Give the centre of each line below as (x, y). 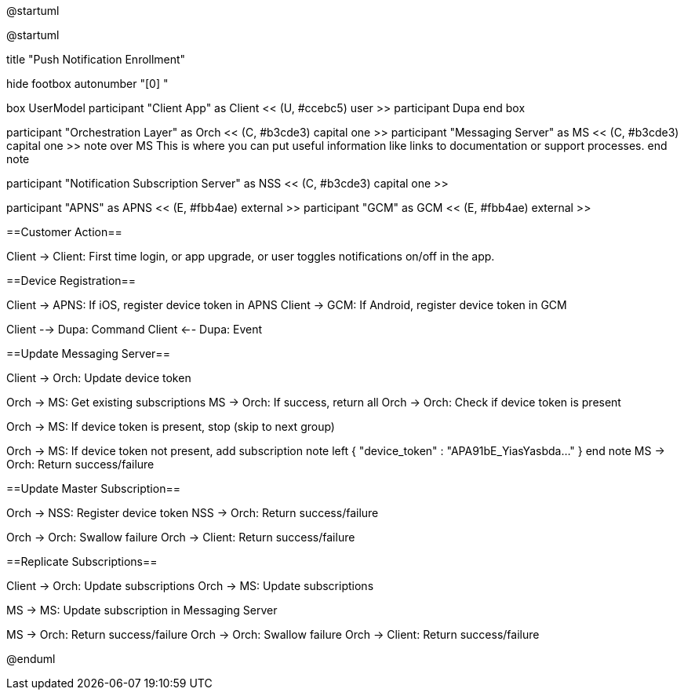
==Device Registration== (71, 281)
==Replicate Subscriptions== (82, 561)
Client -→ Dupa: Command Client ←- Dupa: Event (135, 329)
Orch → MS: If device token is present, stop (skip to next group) (171, 426)
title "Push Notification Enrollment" (96, 59)
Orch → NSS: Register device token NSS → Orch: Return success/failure (193, 513)
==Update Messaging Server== (88, 353)
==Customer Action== (64, 232)
